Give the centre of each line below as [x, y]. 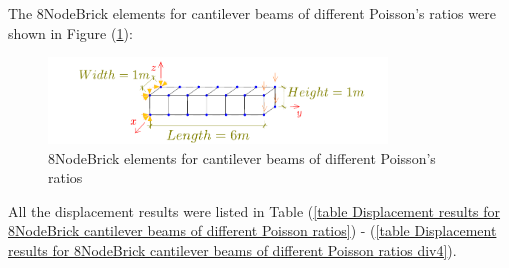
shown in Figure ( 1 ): [70, 32]
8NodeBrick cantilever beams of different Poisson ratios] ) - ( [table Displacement [252, 230]
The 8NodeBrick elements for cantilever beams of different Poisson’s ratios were [252, 13]
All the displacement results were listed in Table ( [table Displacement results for [254, 210]
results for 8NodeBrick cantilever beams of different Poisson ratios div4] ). [232, 249]
